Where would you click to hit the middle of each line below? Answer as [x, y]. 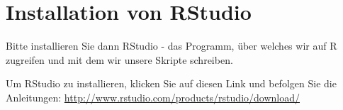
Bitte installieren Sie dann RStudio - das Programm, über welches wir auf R [171, 46]
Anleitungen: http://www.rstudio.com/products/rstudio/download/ [153, 97]
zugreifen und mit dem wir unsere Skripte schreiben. [119, 59]
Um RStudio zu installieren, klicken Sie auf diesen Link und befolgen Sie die [171, 83]
